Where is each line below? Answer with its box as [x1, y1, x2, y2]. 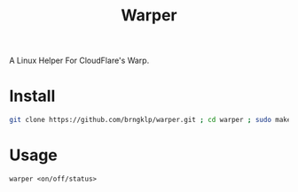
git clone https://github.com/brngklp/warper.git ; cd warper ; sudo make [9, 116, 292, 125]
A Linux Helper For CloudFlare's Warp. [9, 55, 150, 66]
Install [9, 86, 56, 106]
